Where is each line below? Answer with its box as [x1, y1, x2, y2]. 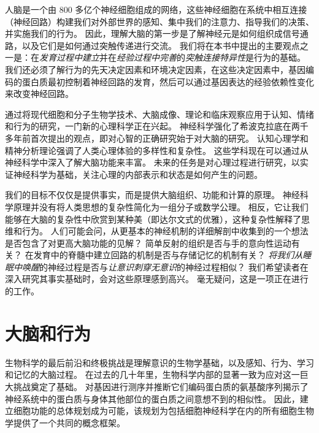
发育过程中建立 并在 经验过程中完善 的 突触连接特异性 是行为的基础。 [39, 51, 306, 64]
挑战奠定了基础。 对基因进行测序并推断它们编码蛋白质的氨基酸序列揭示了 [13, 380, 309, 393]
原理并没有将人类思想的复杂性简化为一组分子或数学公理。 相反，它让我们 [13, 200, 309, 213]
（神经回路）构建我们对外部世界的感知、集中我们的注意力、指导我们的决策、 [5, 15, 314, 28]
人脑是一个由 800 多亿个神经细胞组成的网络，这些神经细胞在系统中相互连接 [5, 3, 307, 15]
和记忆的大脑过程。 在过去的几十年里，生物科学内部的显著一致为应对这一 [5, 368, 300, 381]
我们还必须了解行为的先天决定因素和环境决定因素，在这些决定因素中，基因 [5, 63, 306, 75]
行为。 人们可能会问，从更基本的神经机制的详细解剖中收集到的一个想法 [21, 224, 309, 237]
